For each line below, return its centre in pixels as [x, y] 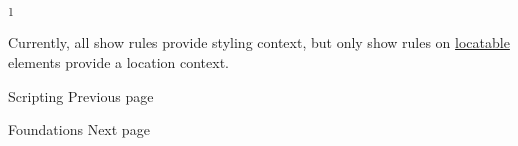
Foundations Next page [79, 129]
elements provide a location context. [118, 61]
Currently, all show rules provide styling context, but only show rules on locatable [259, 42]
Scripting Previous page [81, 95]
